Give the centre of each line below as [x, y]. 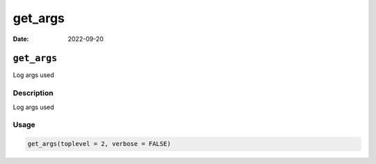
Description [33, 93]
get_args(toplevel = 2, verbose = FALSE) [99, 144]
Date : [21, 39]
